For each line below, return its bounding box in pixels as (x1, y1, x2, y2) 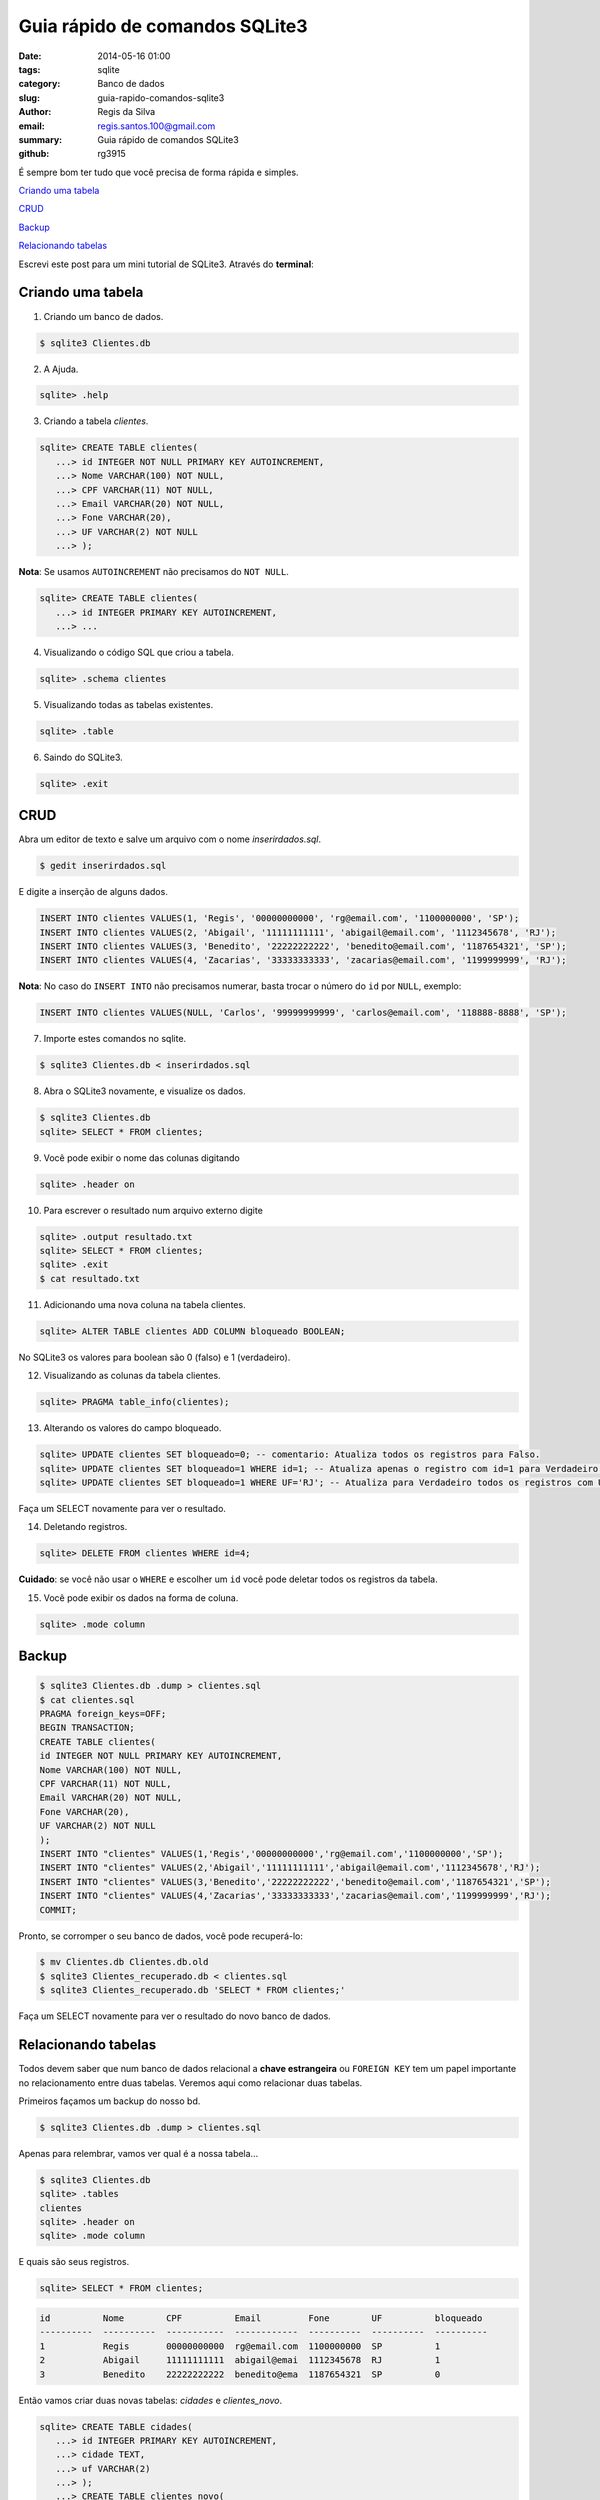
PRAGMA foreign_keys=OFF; (39, 1708, 167, 1720)
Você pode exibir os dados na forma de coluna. (43, 1591, 239, 1604)
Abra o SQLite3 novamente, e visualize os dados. (43, 1085, 246, 1097)
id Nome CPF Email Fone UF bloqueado (39, 2313, 483, 2324)
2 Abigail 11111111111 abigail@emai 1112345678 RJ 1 (39, 2355, 441, 2366)
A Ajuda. (43, 363, 79, 375)
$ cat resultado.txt (39, 1273, 140, 1284)
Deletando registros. (43, 1521, 128, 1533)
